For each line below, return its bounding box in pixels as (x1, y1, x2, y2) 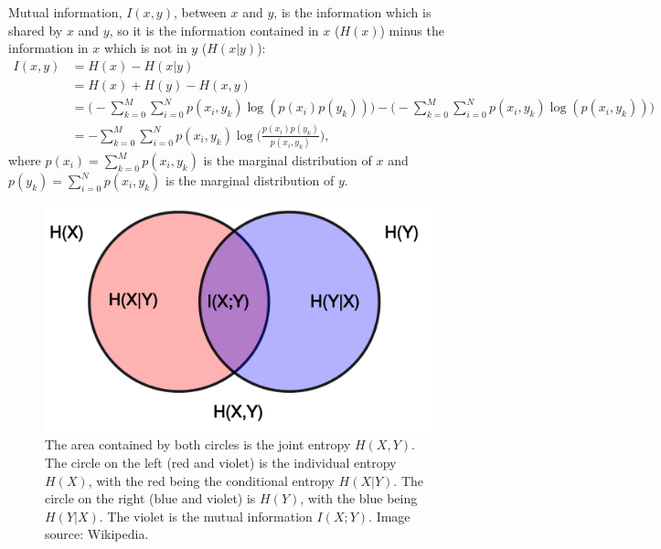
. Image (368, 506, 410, 525)
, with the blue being (300, 489, 418, 508)
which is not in (103, 38, 187, 58)
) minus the (379, 20, 444, 39)
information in (8, 38, 89, 58)
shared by (8, 20, 63, 39)
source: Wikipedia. (45, 524, 149, 544)
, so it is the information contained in (109, 20, 319, 39)
